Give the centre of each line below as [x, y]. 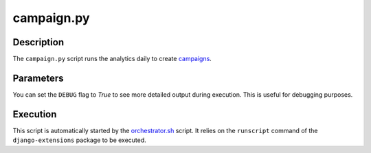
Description [38, 42]
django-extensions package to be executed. [80, 140]
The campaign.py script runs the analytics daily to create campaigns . [112, 59]
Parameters [38, 78]
